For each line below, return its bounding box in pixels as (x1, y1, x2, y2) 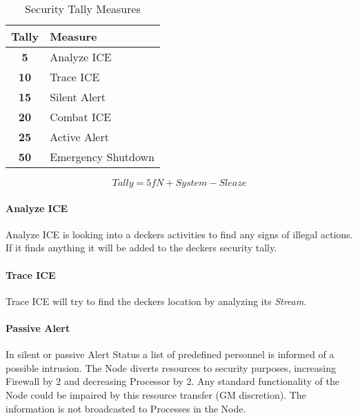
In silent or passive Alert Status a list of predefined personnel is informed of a (6, 347, 335, 362)
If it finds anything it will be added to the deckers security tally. (6, 240, 277, 255)
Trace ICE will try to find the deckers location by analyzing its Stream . (6, 293, 307, 308)
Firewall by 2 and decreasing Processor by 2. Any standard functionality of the (6, 374, 339, 388)
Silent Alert (50, 89, 106, 105)
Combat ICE (50, 109, 112, 125)
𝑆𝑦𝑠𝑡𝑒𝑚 (175, 178, 208, 188)
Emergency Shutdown (50, 149, 155, 165)
